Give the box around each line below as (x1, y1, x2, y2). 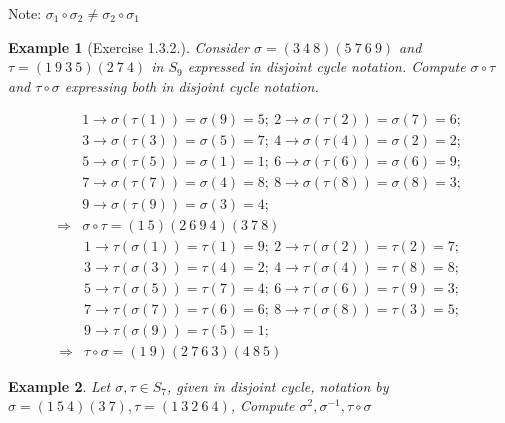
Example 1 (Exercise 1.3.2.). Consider (8, 36, 250, 57)
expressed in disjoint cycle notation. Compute (187, 56, 466, 77)
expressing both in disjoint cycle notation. (64, 75, 319, 96)
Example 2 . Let (8, 375, 111, 396)
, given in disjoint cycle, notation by (167, 375, 389, 396)
